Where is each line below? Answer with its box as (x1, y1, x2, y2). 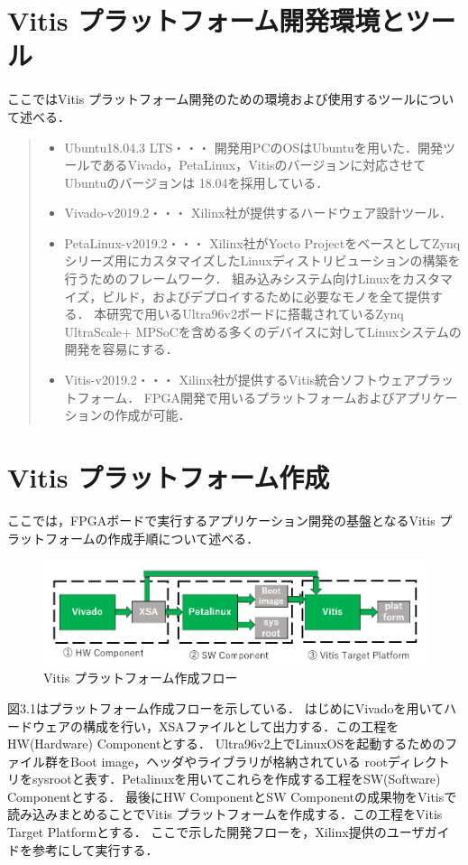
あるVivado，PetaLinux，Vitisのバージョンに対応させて (102, 155, 427, 174)
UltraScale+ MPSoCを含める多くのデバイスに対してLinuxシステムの (64, 321, 462, 340)
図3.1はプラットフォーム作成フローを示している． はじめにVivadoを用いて (7, 698, 445, 717)
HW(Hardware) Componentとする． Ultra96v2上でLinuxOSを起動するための (7, 734, 445, 753)
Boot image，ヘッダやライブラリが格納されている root (69, 751, 388, 770)
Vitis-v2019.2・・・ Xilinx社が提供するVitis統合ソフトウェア (64, 370, 417, 389)
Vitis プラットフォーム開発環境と (7, 2, 406, 39)
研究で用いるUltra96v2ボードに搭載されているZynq (106, 304, 404, 323)
